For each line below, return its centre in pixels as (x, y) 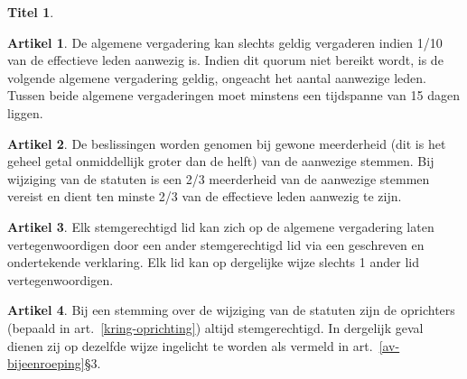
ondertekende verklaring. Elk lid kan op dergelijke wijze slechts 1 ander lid (213, 262)
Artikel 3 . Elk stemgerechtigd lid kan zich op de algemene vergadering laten (221, 226)
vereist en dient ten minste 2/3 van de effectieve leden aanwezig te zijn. (205, 196)
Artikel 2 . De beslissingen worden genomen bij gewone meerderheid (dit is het (227, 143)
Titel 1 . (31, 12)
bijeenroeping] (46, 363)
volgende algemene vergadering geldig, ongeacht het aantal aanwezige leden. (217, 77)
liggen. (25, 112)
